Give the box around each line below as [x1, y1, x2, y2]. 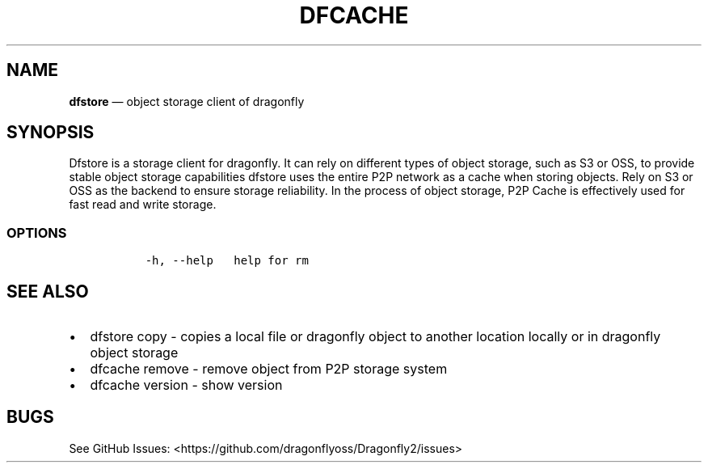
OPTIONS [6, 224, 67, 241]
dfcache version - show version [90, 377, 283, 394]
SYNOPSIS [6, 122, 95, 143]
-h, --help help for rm [145, 254, 309, 268]
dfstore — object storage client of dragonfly [69, 94, 305, 108]
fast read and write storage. [69, 197, 217, 212]
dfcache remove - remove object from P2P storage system [90, 361, 448, 378]
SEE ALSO [6, 281, 89, 302]
